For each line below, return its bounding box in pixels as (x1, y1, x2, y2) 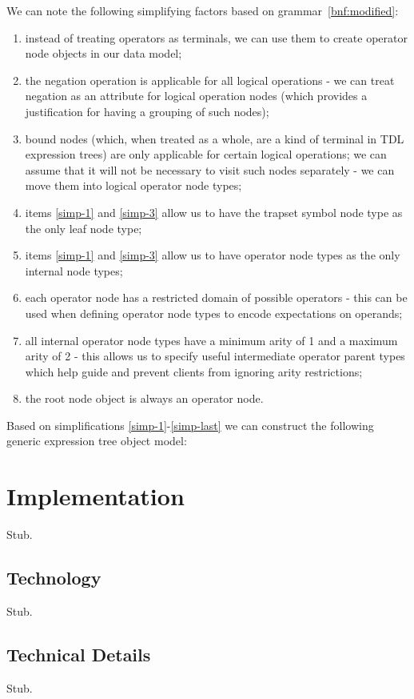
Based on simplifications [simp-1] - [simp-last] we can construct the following (6, 416, 374, 433)
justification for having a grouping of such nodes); (25, 102, 269, 119)
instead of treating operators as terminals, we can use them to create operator (25, 29, 408, 46)
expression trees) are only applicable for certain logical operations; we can (25, 146, 387, 163)
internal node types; (25, 262, 123, 279)
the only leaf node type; (25, 219, 142, 236)
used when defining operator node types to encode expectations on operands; (25, 304, 403, 321)
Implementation (6, 480, 185, 512)
